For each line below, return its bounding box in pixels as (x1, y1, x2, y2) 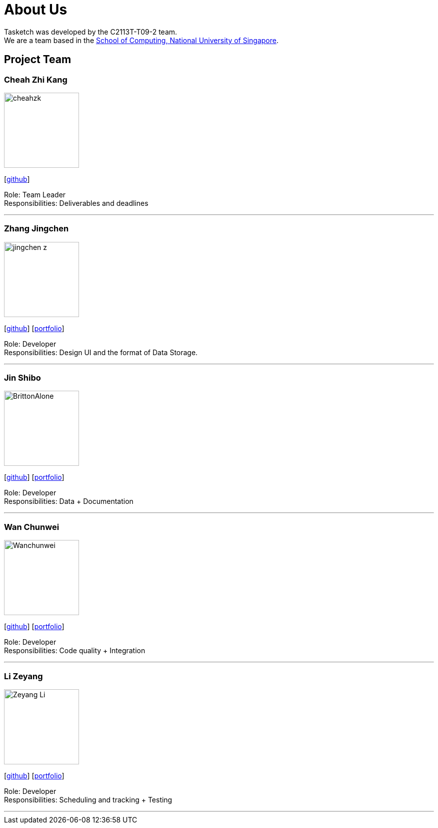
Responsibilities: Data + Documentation (4, 497, 133, 506)
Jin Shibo (4, 373, 41, 383)
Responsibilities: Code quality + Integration (4, 646, 145, 655)
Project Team (4, 53, 71, 66)
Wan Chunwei (4, 521, 59, 532)
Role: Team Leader (4, 190, 66, 199)
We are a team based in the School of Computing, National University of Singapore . (4, 36, 279, 45)
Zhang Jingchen (4, 223, 69, 234)
